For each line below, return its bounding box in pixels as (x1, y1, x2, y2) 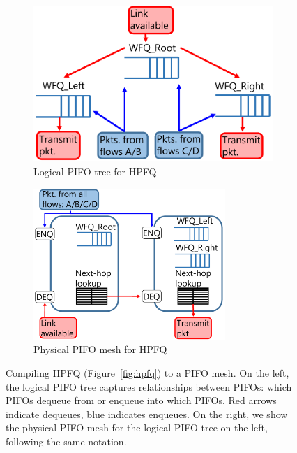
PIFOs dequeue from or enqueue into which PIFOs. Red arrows (6, 393, 277, 408)
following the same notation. (6, 434, 127, 449)
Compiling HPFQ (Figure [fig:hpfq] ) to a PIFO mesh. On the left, (6, 366, 289, 380)
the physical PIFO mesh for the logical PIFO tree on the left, (6, 420, 268, 435)
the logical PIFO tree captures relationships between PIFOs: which (6, 379, 292, 394)
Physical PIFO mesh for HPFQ (33, 342, 167, 357)
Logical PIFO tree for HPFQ (33, 164, 157, 178)
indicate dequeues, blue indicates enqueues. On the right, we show (6, 406, 288, 421)
